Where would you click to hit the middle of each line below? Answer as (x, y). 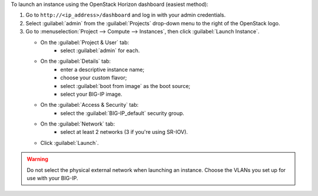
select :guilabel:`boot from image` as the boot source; (125, 86)
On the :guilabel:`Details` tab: (76, 61)
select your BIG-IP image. (91, 94)
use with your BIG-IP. (52, 178)
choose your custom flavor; (94, 78)
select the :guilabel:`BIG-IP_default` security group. (122, 113)
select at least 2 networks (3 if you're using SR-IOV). (124, 132)
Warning (37, 159)
